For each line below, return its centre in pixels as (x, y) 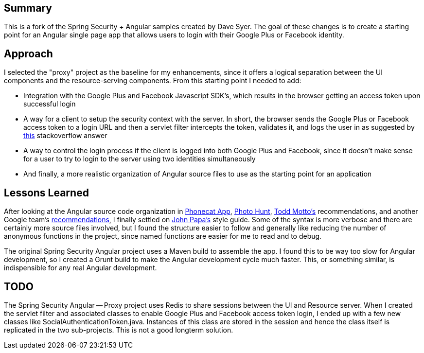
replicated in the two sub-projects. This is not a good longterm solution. (119, 330)
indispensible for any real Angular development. (80, 268)
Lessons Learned (46, 193)
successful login (50, 104)
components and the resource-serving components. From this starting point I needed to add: (153, 81)
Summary (28, 8)
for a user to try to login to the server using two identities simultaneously (140, 159)
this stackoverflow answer (65, 136)
